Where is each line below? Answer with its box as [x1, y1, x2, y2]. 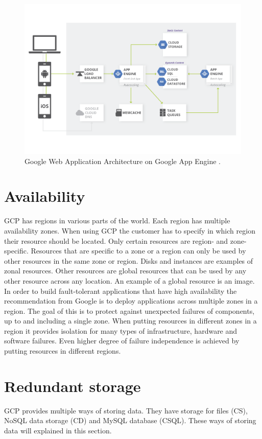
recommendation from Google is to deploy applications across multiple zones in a [4, 295, 258, 306]
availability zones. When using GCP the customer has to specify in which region [4, 225, 255, 236]
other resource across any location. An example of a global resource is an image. [4, 275, 255, 286]
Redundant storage [4, 375, 141, 396]
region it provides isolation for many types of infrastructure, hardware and [4, 325, 237, 336]
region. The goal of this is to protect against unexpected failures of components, [4, 305, 255, 316]
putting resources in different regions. [4, 345, 121, 356]
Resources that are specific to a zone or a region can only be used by [31, 245, 246, 256]
